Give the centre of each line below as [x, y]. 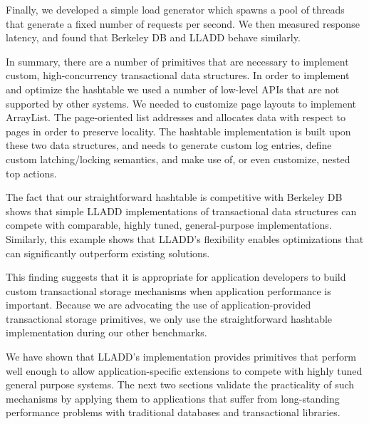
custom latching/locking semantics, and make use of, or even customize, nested [178, 159]
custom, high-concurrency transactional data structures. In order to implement [178, 75]
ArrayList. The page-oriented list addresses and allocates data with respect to [176, 117]
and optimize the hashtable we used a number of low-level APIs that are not [173, 89]
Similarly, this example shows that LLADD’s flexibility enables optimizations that [185, 238]
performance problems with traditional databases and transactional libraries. [173, 412]
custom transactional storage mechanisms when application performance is [168, 290]
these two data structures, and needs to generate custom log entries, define [169, 145]
